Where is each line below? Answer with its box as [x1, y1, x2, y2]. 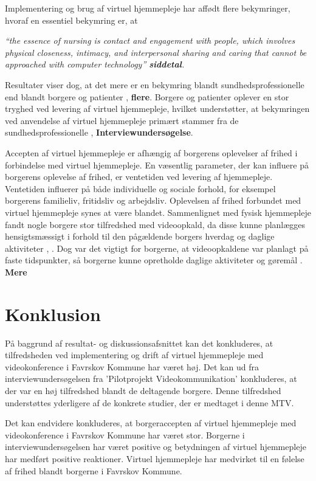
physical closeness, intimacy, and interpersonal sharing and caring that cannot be [5, 46, 307, 58]
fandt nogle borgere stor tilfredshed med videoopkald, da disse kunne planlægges [5, 218, 306, 230]
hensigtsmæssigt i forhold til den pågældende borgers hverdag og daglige [5, 230, 275, 243]
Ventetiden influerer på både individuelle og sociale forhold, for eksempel [5, 182, 276, 195]
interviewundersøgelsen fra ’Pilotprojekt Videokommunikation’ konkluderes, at [5, 372, 297, 385]
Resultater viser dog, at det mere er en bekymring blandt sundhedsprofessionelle [5, 78, 304, 91]
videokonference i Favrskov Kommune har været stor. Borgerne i [5, 428, 245, 441]
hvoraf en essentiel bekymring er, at [5, 13, 138, 26]
